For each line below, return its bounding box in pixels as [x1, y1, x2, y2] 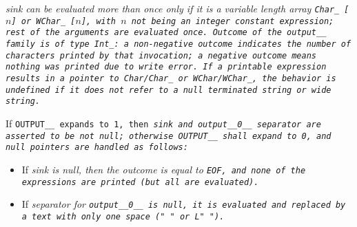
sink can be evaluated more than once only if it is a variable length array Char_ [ [6, 1, 349, 15]
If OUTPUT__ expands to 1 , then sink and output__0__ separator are [6, 116, 321, 130]
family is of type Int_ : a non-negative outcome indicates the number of [6, 39, 351, 49]
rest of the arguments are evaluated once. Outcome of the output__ [6, 28, 327, 38]
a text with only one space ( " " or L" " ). [21, 211, 225, 221]
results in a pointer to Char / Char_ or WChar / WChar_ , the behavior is [6, 73, 336, 83]
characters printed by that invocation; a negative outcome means [6, 50, 317, 61]
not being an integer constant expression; [131, 16, 334, 26]
